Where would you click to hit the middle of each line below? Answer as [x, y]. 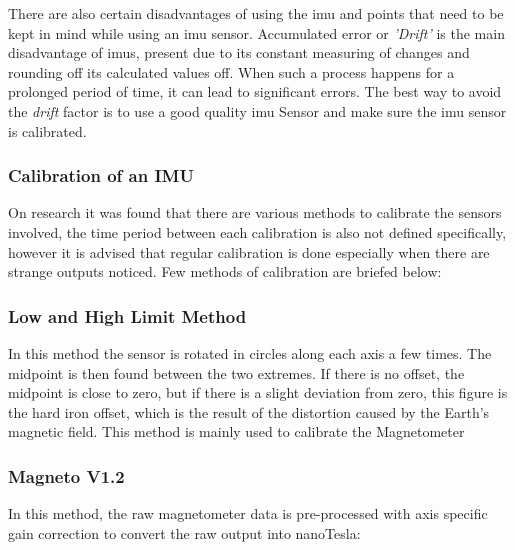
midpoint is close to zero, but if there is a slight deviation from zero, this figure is [258, 392]
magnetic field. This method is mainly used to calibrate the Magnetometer [236, 431]
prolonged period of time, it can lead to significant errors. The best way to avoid [255, 91]
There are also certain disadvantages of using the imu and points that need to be [256, 13]
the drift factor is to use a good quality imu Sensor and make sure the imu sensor [257, 110]
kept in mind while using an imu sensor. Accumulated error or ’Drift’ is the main [256, 32]
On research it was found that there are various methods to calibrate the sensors [255, 212]
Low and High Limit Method [127, 315]
